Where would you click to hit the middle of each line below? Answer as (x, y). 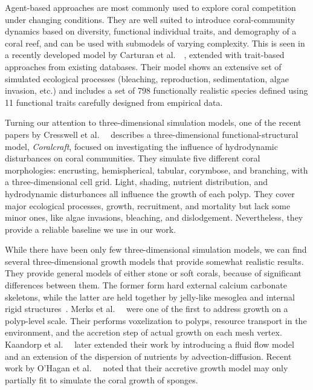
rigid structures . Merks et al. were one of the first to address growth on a (147, 309)
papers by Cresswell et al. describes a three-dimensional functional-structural (152, 134)
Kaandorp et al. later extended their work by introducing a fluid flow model (150, 344)
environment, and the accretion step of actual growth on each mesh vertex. (144, 332)
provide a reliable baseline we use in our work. (91, 229)
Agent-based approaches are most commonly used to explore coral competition (150, 7)
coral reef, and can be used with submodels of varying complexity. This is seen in (155, 43)
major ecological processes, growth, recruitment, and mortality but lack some (148, 205)
